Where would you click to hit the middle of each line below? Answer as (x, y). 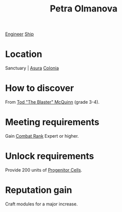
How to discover (40, 88)
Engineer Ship (19, 34)
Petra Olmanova (84, 9)
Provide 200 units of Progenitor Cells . (44, 170)
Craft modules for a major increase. (42, 204)
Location (24, 54)
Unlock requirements (50, 156)
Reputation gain (39, 190)
